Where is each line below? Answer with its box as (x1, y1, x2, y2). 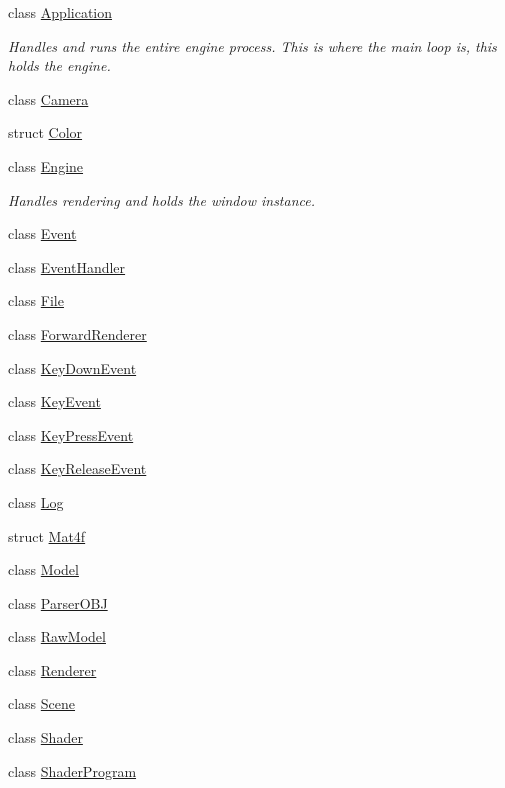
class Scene (8, 693, 76, 714)
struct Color (8, 122, 83, 143)
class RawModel (8, 626, 106, 647)
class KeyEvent (8, 391, 101, 412)
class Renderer (8, 659, 97, 680)
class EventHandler (8, 256, 126, 277)
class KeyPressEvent (8, 424, 134, 445)
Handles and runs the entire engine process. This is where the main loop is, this (8, 35, 497, 56)
